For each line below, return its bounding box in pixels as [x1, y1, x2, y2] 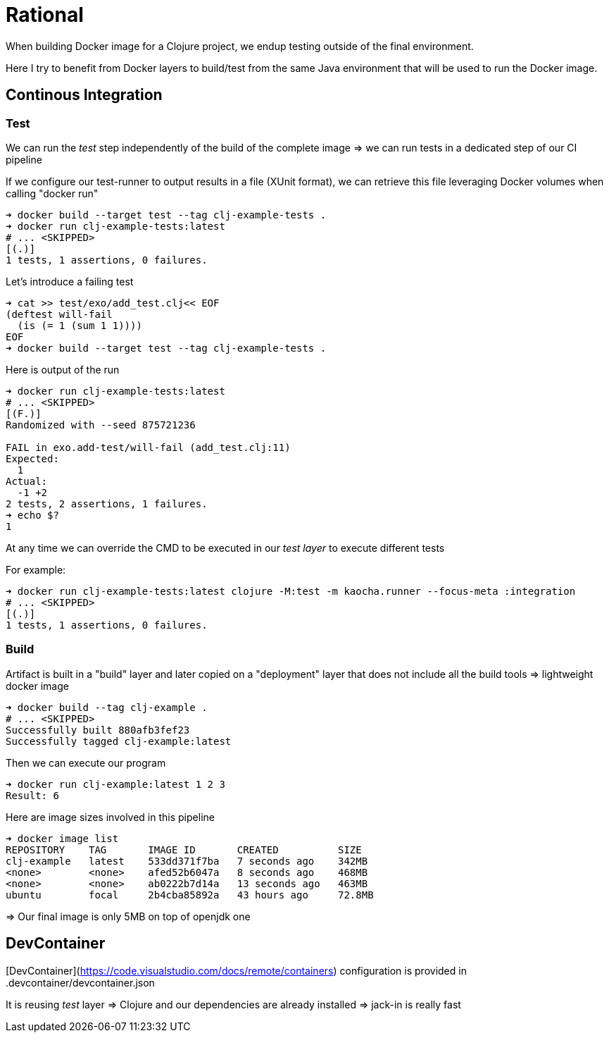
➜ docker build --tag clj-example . [6, 701, 208, 713]
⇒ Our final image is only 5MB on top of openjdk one [6, 910, 251, 922]
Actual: [6, 475, 48, 487]
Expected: [6, 452, 59, 464]
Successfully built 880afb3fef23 [6, 724, 190, 736]
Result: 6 [6, 789, 59, 801]
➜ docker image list [6, 832, 119, 844]
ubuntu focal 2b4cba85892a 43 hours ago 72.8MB [6, 889, 374, 901]
